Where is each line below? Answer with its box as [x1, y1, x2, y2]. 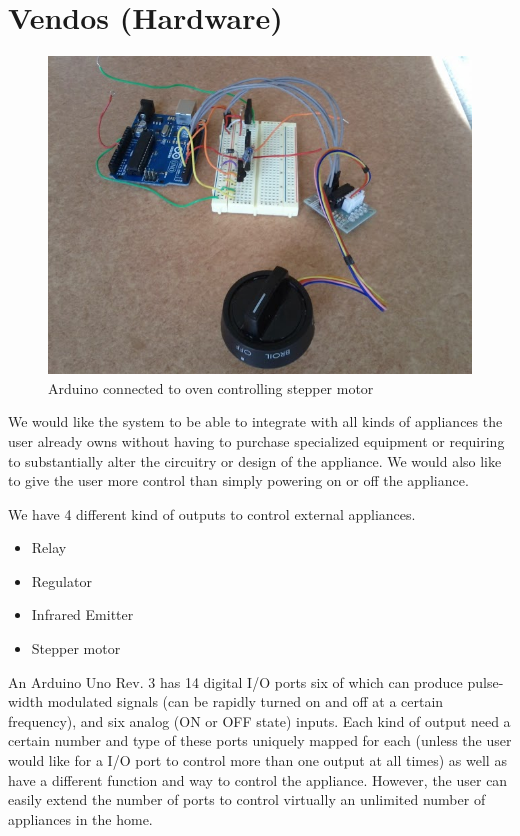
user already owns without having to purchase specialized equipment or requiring [8, 430, 505, 451]
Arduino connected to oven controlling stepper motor [48, 377, 374, 398]
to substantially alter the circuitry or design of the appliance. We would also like [8, 450, 502, 471]
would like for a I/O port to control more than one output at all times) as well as [8, 750, 507, 771]
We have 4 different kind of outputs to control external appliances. [8, 503, 416, 524]
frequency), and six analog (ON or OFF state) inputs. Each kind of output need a [8, 710, 511, 731]
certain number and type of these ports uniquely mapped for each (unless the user [8, 730, 512, 751]
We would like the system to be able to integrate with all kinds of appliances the [8, 411, 503, 432]
